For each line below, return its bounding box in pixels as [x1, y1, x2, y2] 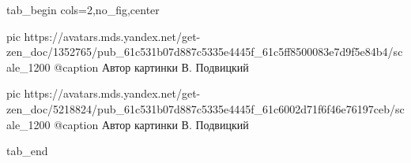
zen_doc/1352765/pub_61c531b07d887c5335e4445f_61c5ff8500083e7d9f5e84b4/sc [6, 43, 403, 60]
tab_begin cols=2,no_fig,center [6, 2, 160, 17]
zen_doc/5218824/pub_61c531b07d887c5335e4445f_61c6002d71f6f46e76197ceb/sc [6, 100, 405, 117]
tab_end [6, 143, 48, 159]
